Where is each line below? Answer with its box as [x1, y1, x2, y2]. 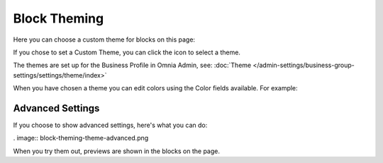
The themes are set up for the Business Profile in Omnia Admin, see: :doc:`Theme [13, 61, 252, 70]
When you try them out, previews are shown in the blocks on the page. [13, 147, 220, 155]
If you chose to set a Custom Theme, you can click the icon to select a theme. [13, 48, 241, 56]
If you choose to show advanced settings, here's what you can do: [13, 121, 208, 130]
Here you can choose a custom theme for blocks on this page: [13, 35, 195, 44]
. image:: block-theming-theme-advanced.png [13, 134, 149, 143]
